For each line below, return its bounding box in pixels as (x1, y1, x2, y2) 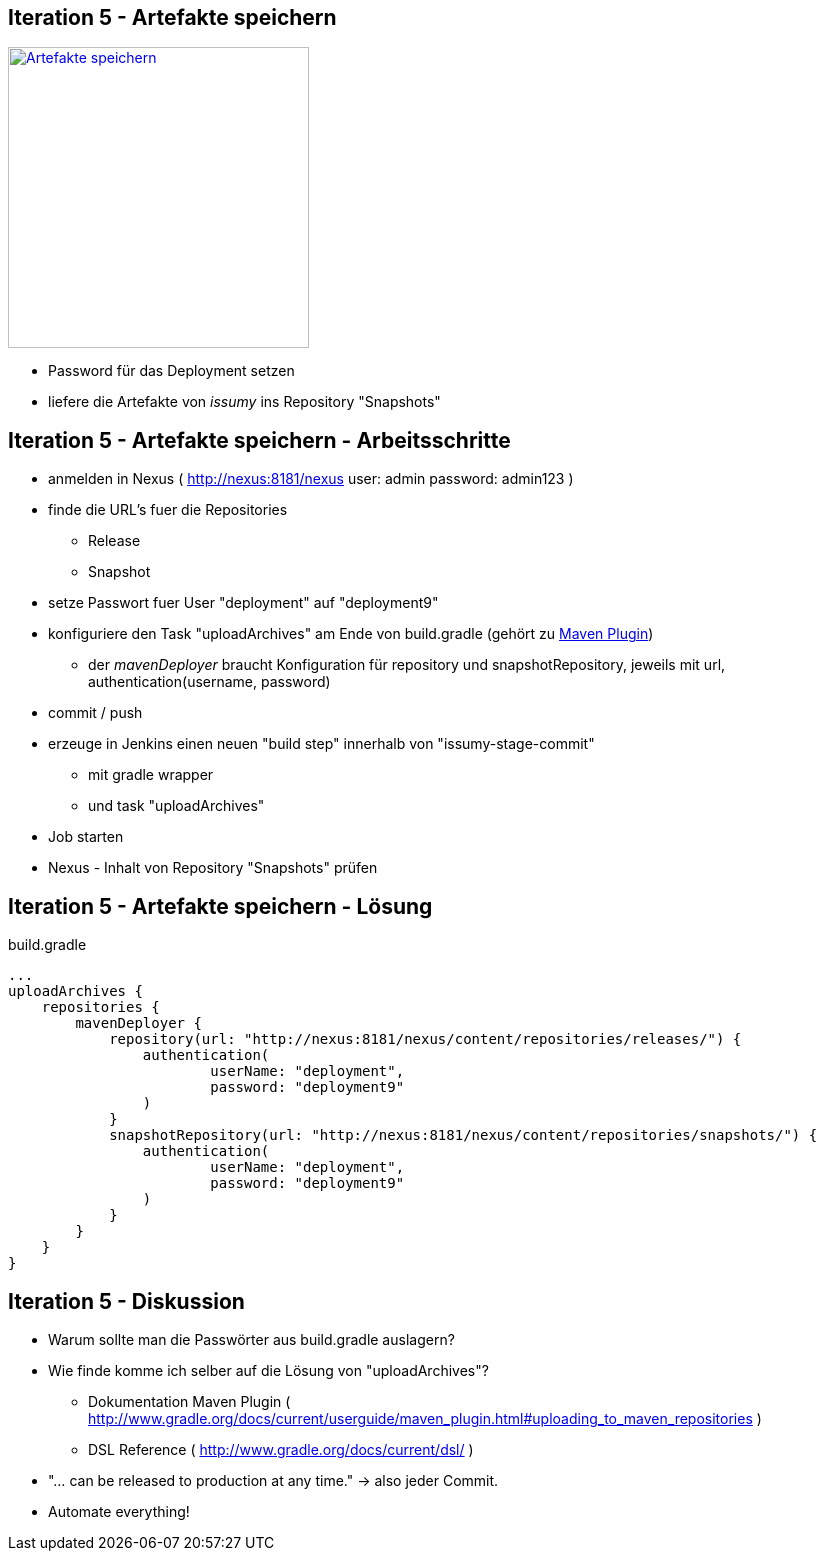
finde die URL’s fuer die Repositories (48, 501, 288, 519)
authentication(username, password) (88, 673, 331, 691)
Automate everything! (48, 1502, 190, 1520)
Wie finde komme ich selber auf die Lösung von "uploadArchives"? (48, 1361, 489, 1379)
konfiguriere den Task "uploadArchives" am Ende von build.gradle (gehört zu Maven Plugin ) (48, 625, 654, 643)
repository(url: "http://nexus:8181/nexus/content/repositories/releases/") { (109, 1031, 742, 1048)
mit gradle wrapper (88, 766, 214, 784)
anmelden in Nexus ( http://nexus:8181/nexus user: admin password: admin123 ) (48, 470, 574, 488)
